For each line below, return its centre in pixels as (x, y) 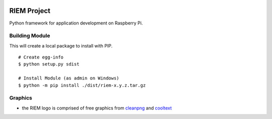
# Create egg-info (41, 57)
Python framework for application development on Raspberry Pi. (76, 23)
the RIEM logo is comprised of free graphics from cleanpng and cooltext (97, 108)
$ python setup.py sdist (49, 64)
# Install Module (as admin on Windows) (69, 78)
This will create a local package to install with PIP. (61, 45)
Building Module (30, 36)
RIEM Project (30, 11)
